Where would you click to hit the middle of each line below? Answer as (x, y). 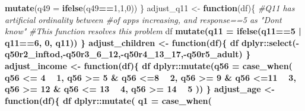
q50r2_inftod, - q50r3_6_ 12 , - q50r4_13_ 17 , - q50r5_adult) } (128, 54)
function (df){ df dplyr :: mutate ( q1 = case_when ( (108, 100)
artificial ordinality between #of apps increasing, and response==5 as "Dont (143, 19)
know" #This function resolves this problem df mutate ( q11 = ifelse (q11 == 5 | (153, 31)
